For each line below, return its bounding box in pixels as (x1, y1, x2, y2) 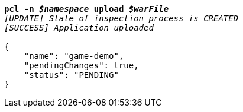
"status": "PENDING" (24, 70, 119, 80)
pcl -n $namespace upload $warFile (4, 4, 169, 14)
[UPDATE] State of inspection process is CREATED (4, 14, 239, 23)
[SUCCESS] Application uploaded (4, 23, 154, 32)
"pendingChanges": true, (24, 61, 139, 70)
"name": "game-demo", (24, 51, 124, 61)
